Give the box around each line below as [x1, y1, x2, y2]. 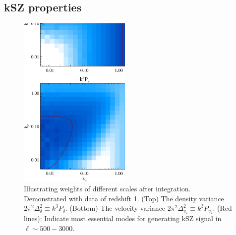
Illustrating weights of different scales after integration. [24, 183, 191, 193]
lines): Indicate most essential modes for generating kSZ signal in [24, 213, 222, 223]
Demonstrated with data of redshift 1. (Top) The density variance [24, 193, 224, 203]
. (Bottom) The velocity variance [65, 203, 166, 213]
